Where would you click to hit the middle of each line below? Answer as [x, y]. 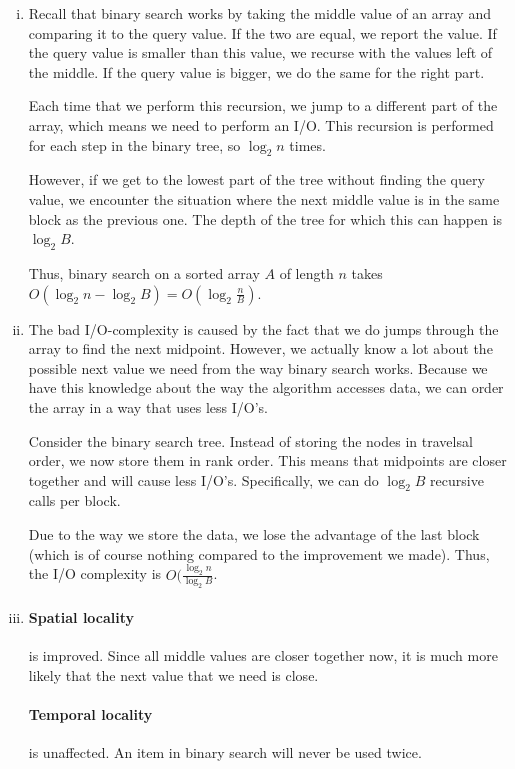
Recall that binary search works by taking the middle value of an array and [259, 13]
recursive [457, 479]
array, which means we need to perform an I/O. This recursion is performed [261, 124]
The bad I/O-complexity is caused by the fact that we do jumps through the [263, 328]
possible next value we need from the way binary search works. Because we [258, 367]
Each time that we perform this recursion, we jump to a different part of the [263, 105]
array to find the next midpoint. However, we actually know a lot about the [260, 348]
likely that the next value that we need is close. [173, 674]
